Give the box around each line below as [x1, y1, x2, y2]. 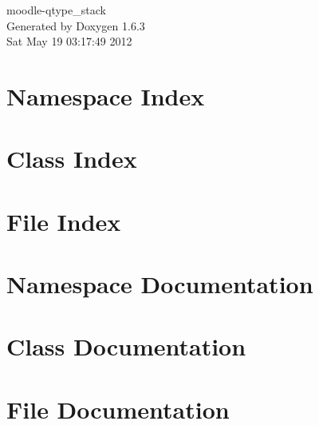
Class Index [6, 142, 137, 175]
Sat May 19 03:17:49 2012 [6, 33, 132, 50]
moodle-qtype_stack [6, 2, 106, 18]
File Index [6, 205, 121, 237]
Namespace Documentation [6, 268, 313, 300]
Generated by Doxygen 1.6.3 [6, 17, 145, 34]
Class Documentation [6, 330, 246, 363]
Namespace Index [6, 79, 205, 112]
